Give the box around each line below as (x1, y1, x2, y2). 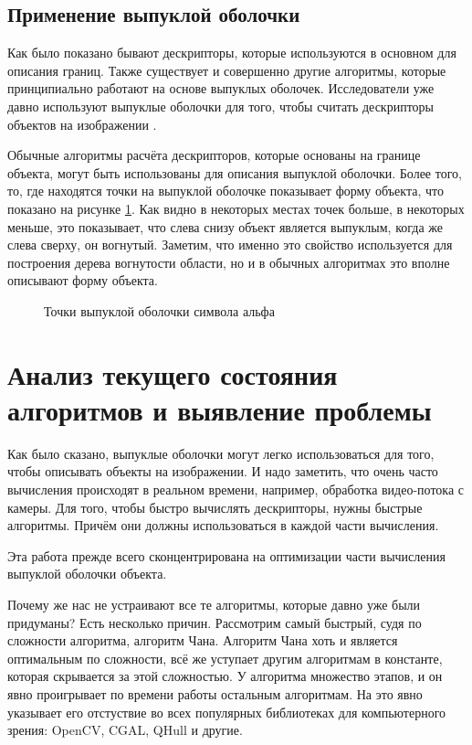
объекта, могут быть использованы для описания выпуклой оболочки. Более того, (7, 163, 462, 182)
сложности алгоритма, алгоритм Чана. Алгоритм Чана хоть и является (7, 631, 398, 650)
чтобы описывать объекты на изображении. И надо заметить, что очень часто (7, 462, 438, 481)
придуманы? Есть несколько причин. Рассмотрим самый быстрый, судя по (7, 612, 422, 632)
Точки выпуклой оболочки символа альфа (44, 301, 275, 320)
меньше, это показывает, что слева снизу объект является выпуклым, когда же (7, 217, 443, 236)
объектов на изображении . (7, 114, 157, 133)
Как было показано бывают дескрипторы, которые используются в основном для (7, 43, 456, 62)
